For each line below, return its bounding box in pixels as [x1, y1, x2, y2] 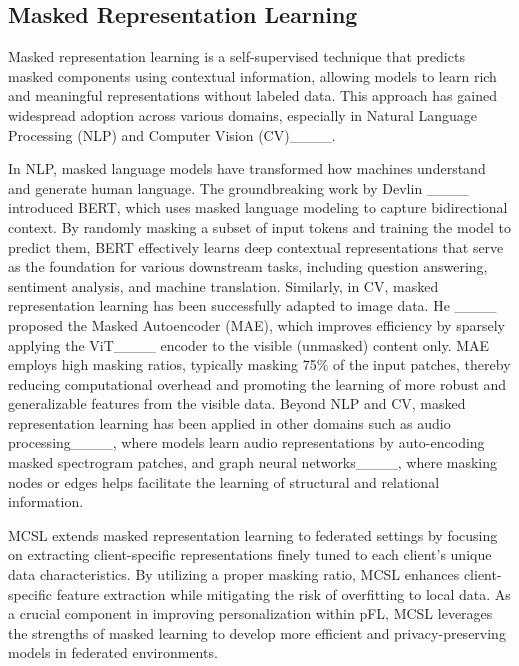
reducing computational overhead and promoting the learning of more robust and [8, 373, 507, 394]
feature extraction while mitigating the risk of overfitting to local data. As [56, 583, 511, 604]
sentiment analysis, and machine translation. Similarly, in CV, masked [8, 275, 439, 296]
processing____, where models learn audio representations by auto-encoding [8, 432, 485, 453]
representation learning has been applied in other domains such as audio [8, 412, 451, 433]
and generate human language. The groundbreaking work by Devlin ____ [8, 177, 469, 198]
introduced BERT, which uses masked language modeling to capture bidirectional [8, 197, 508, 218]
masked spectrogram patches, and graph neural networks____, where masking [8, 452, 498, 473]
